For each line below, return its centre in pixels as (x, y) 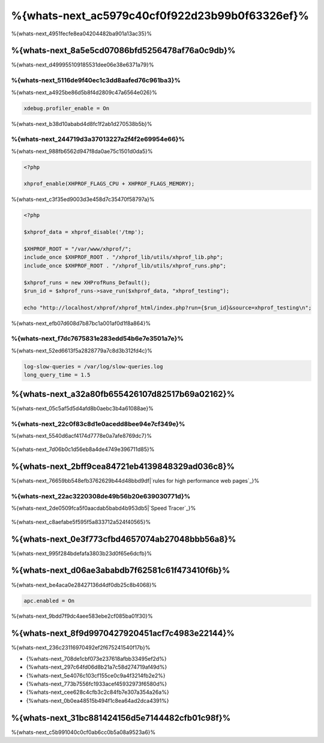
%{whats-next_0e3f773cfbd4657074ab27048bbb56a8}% (124, 539)
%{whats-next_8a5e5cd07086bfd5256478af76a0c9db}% (123, 51)
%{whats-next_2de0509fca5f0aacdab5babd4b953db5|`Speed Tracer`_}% (103, 508)
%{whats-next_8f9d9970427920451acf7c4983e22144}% (123, 634)
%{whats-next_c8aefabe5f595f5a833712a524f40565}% (81, 522)
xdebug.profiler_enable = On (67, 108)
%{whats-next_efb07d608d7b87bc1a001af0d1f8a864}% (81, 323)
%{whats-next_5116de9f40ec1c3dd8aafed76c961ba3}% (96, 80)
